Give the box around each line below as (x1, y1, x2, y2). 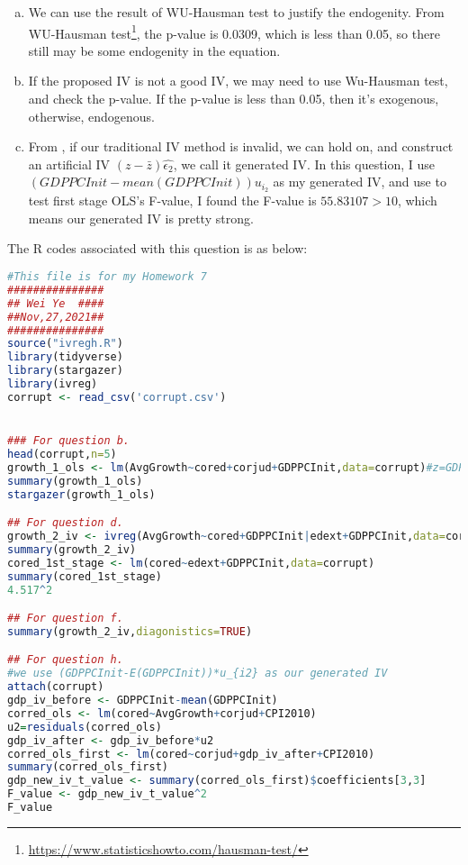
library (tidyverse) (7, 351, 123, 364)
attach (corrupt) (7, 680, 104, 694)
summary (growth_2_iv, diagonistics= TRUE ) (7, 624, 253, 638)
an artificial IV (28, 154, 111, 173)
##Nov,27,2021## (7, 310, 104, 323)
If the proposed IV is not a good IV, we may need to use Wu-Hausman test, (28, 71, 448, 90)
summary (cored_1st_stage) (7, 569, 162, 583)
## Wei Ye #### (7, 296, 104, 310)
